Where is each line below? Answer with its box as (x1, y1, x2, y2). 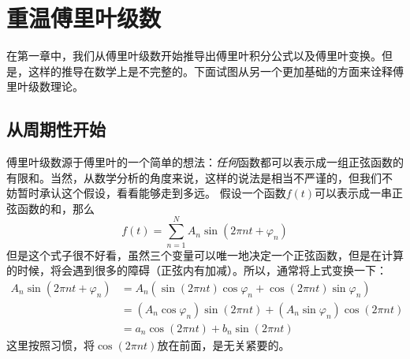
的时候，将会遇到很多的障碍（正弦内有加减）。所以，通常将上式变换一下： (6, 262, 387, 279)
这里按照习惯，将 (6, 336, 95, 353)
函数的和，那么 (17, 200, 95, 216)
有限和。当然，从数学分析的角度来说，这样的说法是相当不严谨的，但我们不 (6, 169, 393, 185)
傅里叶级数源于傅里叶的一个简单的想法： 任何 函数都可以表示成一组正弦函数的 (6, 154, 404, 170)
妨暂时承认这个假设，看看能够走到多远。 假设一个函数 (6, 185, 286, 201)
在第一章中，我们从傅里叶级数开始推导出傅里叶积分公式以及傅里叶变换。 (6, 47, 382, 64)
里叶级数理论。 (6, 78, 84, 95)
